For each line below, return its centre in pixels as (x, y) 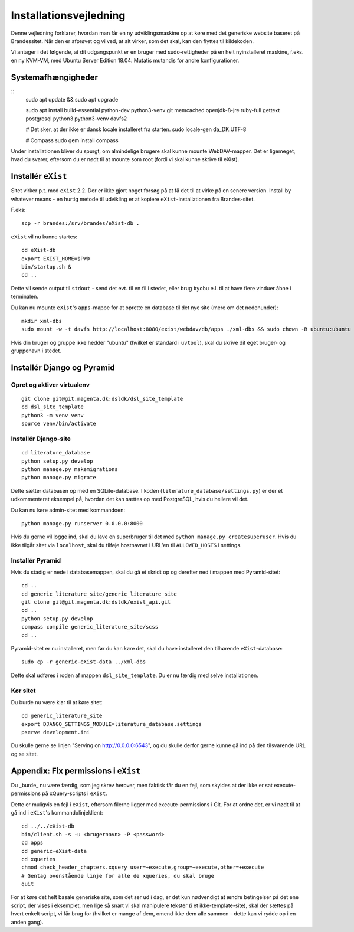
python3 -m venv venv (53, 415)
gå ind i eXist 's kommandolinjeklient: (57, 812)
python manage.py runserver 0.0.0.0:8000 (82, 523)
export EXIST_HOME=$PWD (56, 259)
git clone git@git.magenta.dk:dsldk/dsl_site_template (102, 399)
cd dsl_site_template (53, 407)
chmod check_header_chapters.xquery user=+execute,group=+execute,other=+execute (143, 867)
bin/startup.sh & (46, 266)
